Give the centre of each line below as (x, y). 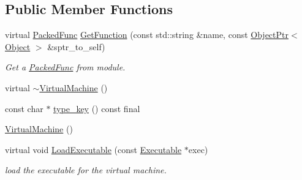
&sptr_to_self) (76, 46)
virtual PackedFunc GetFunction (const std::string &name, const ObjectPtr (147, 35)
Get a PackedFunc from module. (65, 67)
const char (24, 108)
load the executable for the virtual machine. (86, 170)
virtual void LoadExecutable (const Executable (93, 149)
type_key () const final (97, 108)
